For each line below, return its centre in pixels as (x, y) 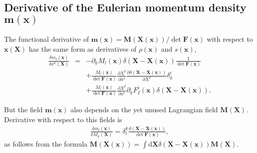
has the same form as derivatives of (83, 48)
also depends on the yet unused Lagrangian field (144, 110)
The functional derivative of (47, 39)
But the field (23, 110)
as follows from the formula (46, 144)
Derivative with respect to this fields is (63, 119)
